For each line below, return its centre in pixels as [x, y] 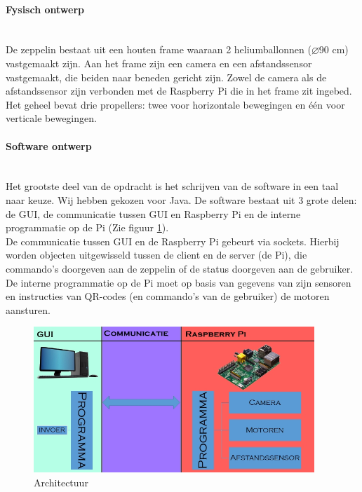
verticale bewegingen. [51, 118]
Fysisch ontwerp [45, 9]
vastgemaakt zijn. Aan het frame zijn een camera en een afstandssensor [159, 63]
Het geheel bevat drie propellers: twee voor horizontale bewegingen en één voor [175, 104]
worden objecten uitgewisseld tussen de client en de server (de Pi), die [156, 255]
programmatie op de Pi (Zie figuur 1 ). [87, 227]
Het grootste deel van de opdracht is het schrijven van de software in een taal [172, 186]
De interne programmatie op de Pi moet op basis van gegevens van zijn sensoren [179, 282]
